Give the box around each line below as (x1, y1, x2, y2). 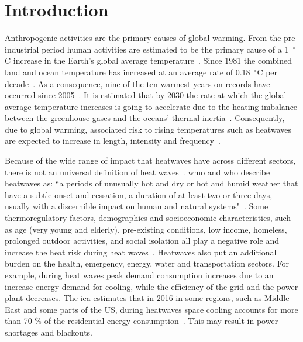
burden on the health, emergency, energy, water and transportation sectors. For (5, 257, 290, 270)
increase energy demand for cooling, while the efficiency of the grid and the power (5, 280, 298, 292)
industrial (5, 43, 39, 55)
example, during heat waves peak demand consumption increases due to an (5, 269, 274, 281)
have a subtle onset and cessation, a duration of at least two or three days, (5, 188, 273, 201)
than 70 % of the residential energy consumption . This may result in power (5, 315, 278, 327)
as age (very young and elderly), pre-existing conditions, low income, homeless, (5, 223, 287, 235)
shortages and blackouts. (5, 326, 92, 338)
